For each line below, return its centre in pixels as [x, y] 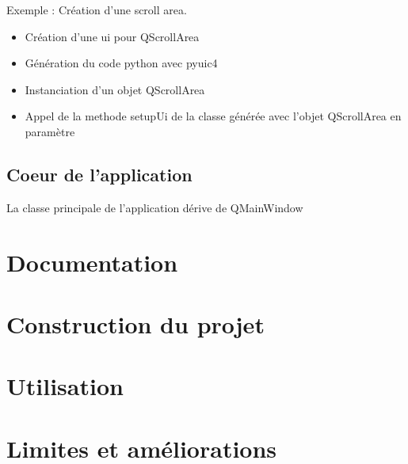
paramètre [50, 131]
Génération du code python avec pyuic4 [121, 63]
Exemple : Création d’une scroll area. [97, 10]
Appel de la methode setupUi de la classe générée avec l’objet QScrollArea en [213, 116]
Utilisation [65, 386]
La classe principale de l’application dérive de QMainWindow [155, 207]
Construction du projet [135, 323]
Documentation [92, 262]
